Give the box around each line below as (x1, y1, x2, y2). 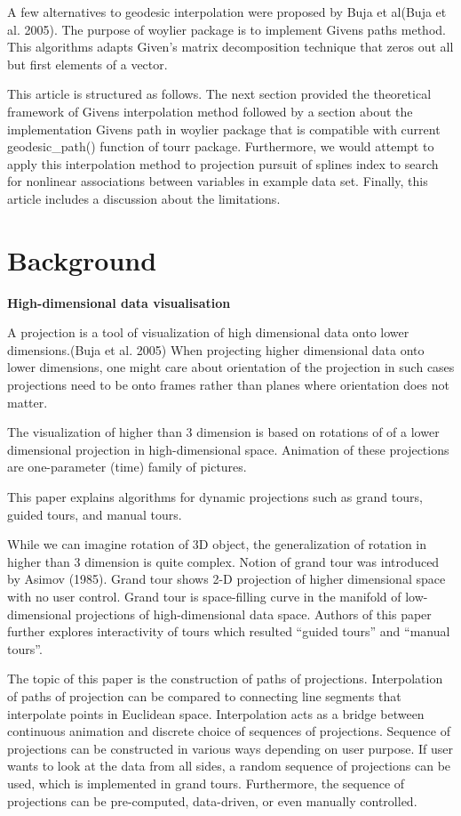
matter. (7, 392, 48, 411)
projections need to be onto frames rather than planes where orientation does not (7, 376, 449, 394)
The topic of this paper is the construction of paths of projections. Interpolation (7, 669, 443, 688)
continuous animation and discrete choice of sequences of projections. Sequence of (7, 722, 450, 740)
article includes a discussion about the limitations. (7, 189, 281, 207)
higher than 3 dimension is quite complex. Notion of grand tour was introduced (7, 552, 440, 570)
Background (7, 241, 157, 278)
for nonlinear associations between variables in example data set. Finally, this (7, 172, 428, 190)
